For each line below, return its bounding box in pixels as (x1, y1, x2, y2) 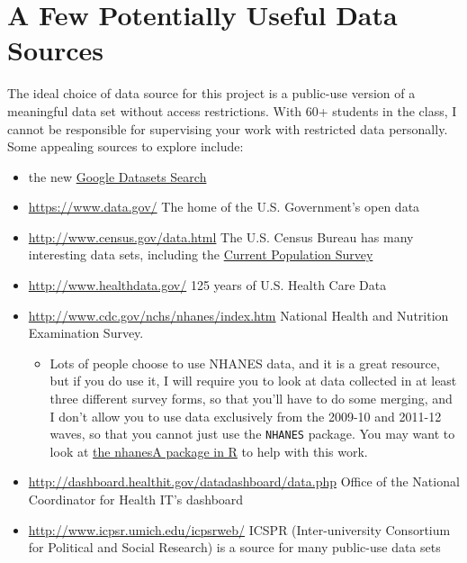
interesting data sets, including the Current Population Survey (28, 245, 373, 264)
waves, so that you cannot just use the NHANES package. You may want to (49, 424, 455, 443)
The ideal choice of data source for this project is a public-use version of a (7, 84, 416, 103)
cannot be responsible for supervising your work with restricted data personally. (7, 119, 448, 138)
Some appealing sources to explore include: (7, 137, 244, 156)
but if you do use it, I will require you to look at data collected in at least (49, 371, 457, 390)
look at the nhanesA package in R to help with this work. (49, 441, 368, 460)
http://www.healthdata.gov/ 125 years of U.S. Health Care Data (28, 276, 387, 295)
